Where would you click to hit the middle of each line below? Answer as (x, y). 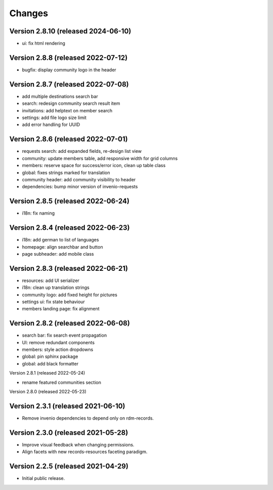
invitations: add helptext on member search (67, 110)
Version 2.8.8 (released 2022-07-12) (69, 57)
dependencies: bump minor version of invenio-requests (80, 187)
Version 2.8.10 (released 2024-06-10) (70, 31)
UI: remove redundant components (58, 342)
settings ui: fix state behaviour (54, 302)
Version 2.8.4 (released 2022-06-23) (70, 228)
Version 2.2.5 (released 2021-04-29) (69, 466)
